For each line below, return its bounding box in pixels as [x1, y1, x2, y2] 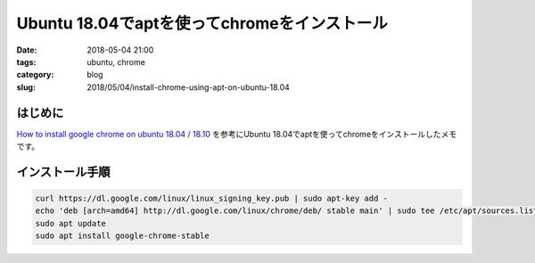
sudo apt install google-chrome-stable [35, 231, 210, 241]
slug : [16, 81, 36, 93]
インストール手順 [16, 164, 111, 179]
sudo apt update [35, 218, 107, 228]
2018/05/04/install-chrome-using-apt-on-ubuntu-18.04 [86, 81, 290, 93]
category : [16, 70, 54, 80]
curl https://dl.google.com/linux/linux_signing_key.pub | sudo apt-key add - [35, 193, 388, 204]
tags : [16, 56, 37, 67]
